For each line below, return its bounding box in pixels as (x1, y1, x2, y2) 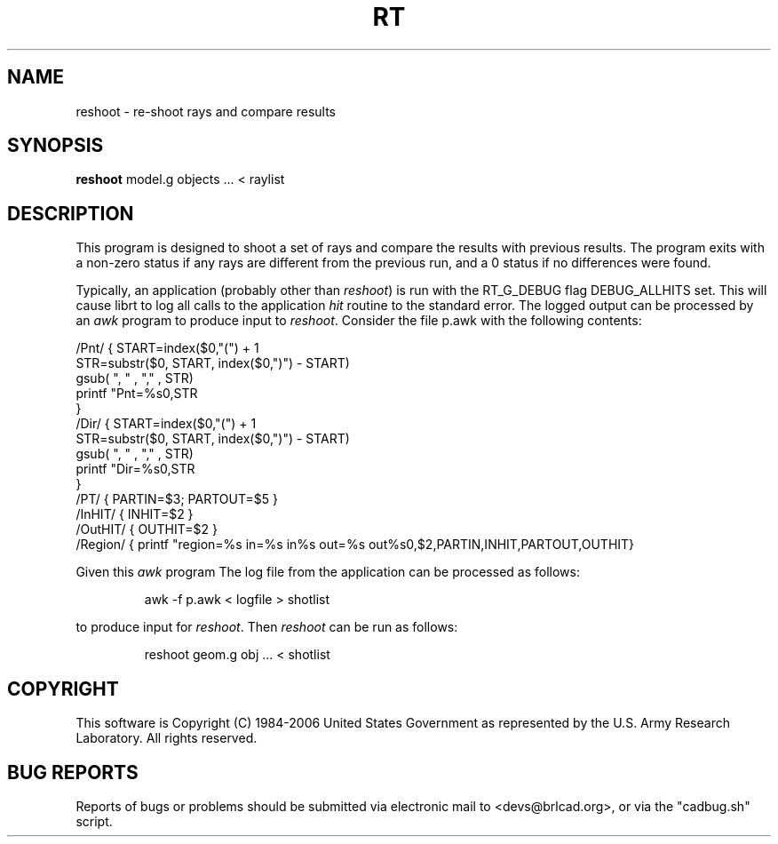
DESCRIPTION (7, 202, 134, 225)
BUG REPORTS (7, 760, 139, 784)
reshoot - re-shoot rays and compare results (75, 103, 336, 119)
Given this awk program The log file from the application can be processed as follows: (75, 564, 580, 580)
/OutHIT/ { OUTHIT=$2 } (75, 522, 218, 537)
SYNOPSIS (7, 134, 104, 157)
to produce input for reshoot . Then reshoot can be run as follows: (75, 619, 458, 635)
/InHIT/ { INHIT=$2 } (75, 506, 194, 522)
